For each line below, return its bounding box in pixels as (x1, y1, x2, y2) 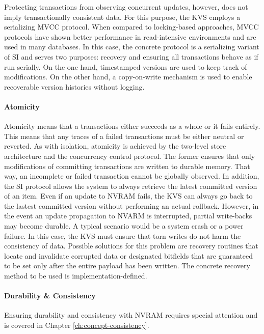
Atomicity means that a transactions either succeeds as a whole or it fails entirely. (4, 121, 260, 131)
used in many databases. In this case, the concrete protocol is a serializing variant (4, 41, 259, 52)
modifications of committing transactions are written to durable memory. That (4, 160, 250, 171)
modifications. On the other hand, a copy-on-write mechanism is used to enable (4, 71, 252, 82)
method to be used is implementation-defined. (4, 270, 147, 281)
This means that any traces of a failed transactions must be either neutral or (4, 130, 244, 141)
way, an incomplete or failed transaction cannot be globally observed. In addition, (4, 171, 259, 181)
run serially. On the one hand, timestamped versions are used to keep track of (4, 61, 247, 72)
